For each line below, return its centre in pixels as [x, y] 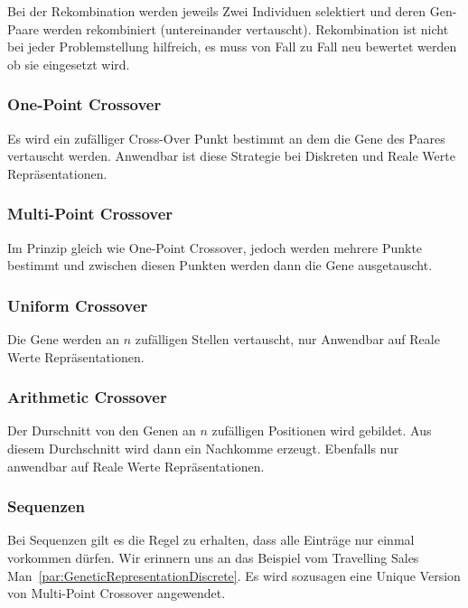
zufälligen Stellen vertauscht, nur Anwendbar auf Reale [287, 339]
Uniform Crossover [78, 305]
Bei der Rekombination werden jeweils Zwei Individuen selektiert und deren [217, 11]
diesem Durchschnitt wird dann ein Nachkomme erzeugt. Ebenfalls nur [203, 448]
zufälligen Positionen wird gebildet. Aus [322, 430]
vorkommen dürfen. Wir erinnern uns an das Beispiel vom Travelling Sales [213, 557]
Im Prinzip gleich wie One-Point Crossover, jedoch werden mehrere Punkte [215, 247]
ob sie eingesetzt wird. [69, 64]
